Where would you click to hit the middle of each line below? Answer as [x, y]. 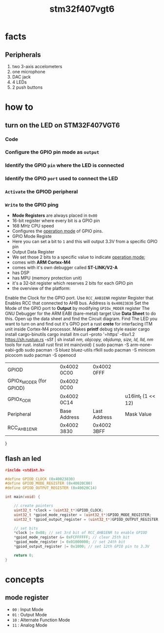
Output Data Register [33, 252]
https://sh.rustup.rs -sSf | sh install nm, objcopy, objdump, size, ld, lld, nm [79, 340]
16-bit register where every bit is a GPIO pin [56, 221]
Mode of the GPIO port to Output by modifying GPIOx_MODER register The [77, 308]
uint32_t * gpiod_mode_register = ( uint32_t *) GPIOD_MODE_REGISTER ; [83, 515]
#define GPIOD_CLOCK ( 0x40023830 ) [40, 479]
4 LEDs [19, 82]
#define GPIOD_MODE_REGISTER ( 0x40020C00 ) [49, 483]
